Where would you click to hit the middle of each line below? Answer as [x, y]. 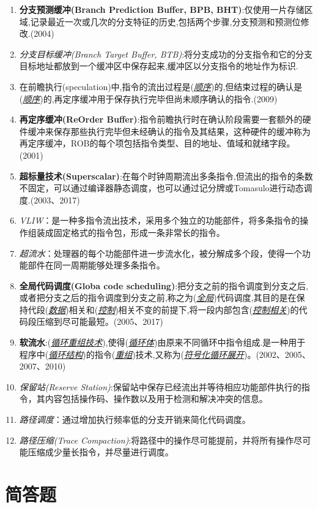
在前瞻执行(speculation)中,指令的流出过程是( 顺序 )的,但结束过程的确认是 [161, 86]
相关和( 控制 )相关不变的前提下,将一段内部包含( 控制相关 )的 [184, 309]
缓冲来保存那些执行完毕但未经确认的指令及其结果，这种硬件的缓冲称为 [169, 131]
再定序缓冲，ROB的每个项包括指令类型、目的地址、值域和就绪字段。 [157, 143]
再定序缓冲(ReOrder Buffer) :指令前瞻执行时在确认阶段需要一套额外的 [161, 119]
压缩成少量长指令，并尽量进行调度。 [101, 452]
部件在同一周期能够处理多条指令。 [96, 265]
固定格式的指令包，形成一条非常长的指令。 [139, 232]
